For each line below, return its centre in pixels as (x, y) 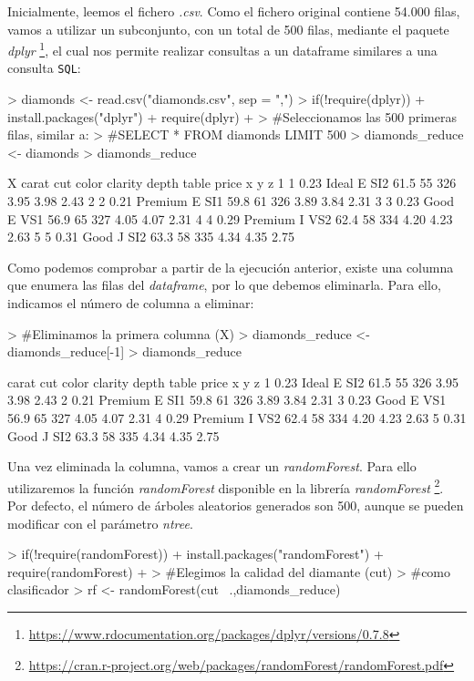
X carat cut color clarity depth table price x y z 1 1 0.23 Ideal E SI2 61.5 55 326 (232, 183)
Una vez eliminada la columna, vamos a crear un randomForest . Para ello (212, 466)
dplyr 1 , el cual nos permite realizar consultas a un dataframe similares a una (222, 49)
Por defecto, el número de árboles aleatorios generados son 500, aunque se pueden (236, 506)
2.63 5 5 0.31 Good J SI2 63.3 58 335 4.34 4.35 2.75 (151, 237)
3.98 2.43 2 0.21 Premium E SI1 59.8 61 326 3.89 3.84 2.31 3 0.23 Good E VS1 (227, 400)
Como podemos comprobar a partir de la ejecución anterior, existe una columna (231, 267)
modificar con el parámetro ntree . (100, 523)
